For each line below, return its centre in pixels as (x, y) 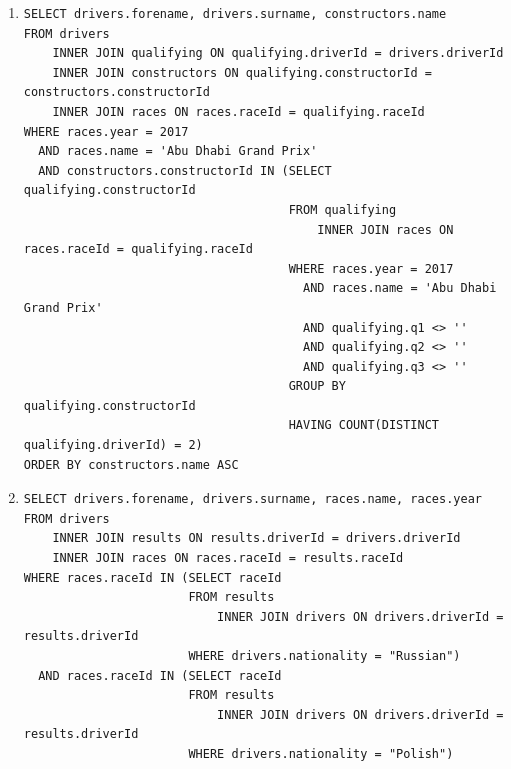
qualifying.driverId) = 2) (113, 445)
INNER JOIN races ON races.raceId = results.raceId (228, 558)
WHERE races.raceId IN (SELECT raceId (152, 577)
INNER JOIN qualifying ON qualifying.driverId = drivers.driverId (278, 53)
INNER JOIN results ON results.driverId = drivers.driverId (256, 538)
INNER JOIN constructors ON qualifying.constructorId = (242, 72)
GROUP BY (317, 386)
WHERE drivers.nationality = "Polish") (321, 753)
